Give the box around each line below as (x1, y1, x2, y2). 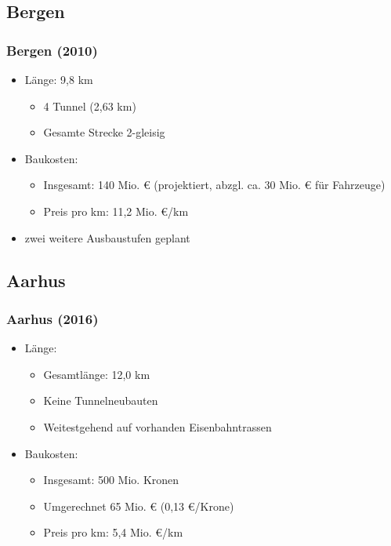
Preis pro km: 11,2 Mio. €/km (43, 202, 189, 219)
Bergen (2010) (6, 40, 98, 60)
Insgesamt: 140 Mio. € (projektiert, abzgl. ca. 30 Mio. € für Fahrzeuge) (43, 177, 386, 193)
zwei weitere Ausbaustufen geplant (24, 229, 190, 246)
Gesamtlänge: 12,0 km (43, 366, 150, 382)
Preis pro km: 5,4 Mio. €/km (43, 524, 183, 541)
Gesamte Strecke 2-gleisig (43, 124, 165, 140)
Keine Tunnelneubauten (43, 392, 158, 409)
